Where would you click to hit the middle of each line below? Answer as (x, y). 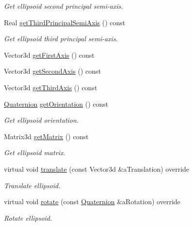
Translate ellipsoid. (32, 185)
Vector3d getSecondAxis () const (53, 71)
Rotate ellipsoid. (28, 218)
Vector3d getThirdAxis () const (51, 87)
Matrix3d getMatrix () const (46, 136)
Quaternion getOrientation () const (56, 104)
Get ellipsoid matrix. (35, 153)
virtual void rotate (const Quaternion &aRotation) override (92, 202)
